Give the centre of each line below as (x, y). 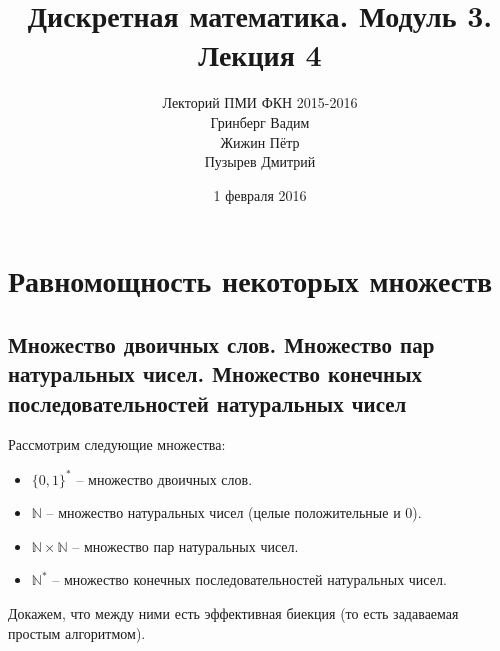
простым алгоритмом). (77, 632)
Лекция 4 (260, 54)
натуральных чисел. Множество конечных (215, 373)
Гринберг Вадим (260, 121)
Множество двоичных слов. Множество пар (221, 343)
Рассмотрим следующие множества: (117, 444)
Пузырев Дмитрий (260, 161)
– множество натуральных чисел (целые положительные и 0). (234, 512)
